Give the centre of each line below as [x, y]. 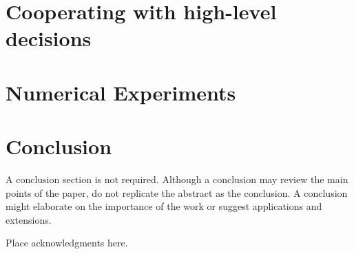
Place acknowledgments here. [67, 243]
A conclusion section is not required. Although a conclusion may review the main [177, 179]
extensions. [29, 219]
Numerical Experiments [121, 92]
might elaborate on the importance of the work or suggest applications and [164, 206]
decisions [49, 38]
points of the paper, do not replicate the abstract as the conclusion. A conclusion [177, 192]
